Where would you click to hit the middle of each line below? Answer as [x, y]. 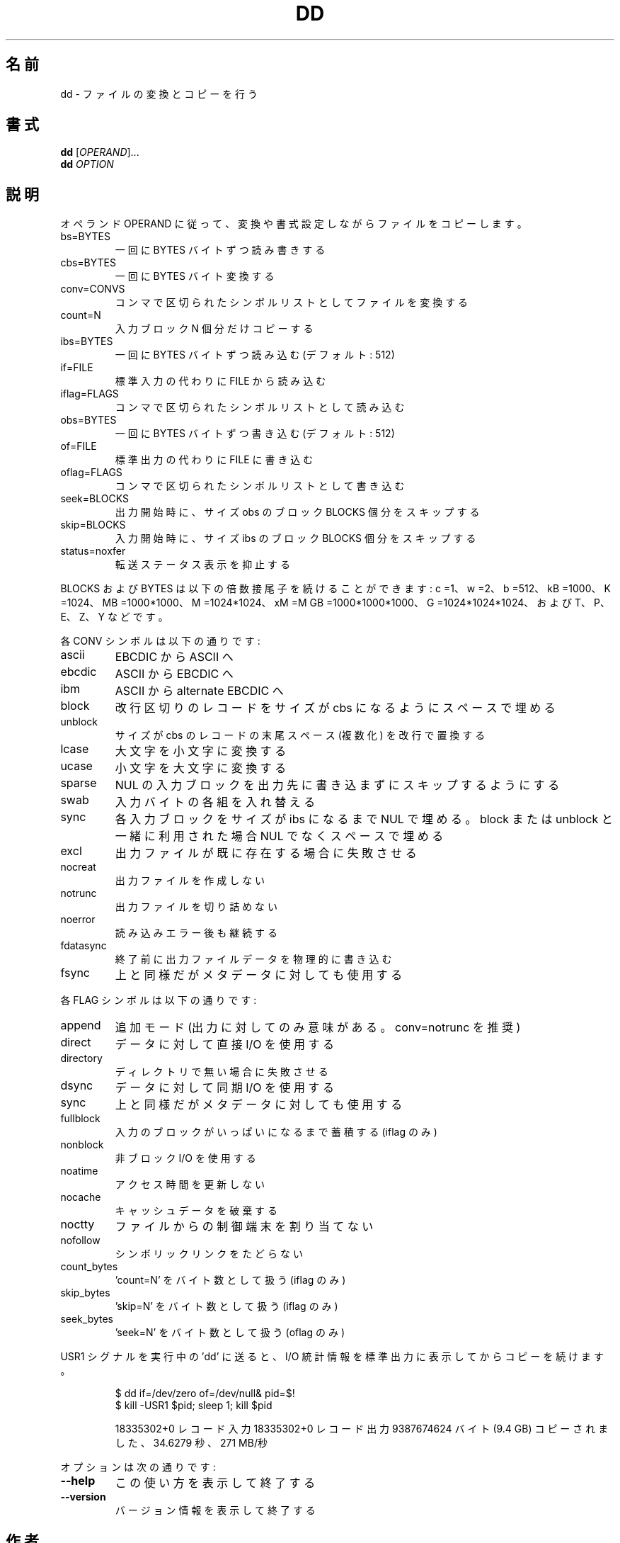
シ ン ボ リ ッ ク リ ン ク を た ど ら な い [209, 1254]
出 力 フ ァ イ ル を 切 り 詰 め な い [196, 907]
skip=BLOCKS [93, 525]
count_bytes [89, 1267]
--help [78, 1481]
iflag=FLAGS [90, 394]
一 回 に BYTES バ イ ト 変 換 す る [195, 276]
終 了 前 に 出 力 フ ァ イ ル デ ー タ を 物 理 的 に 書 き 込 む [253, 959]
